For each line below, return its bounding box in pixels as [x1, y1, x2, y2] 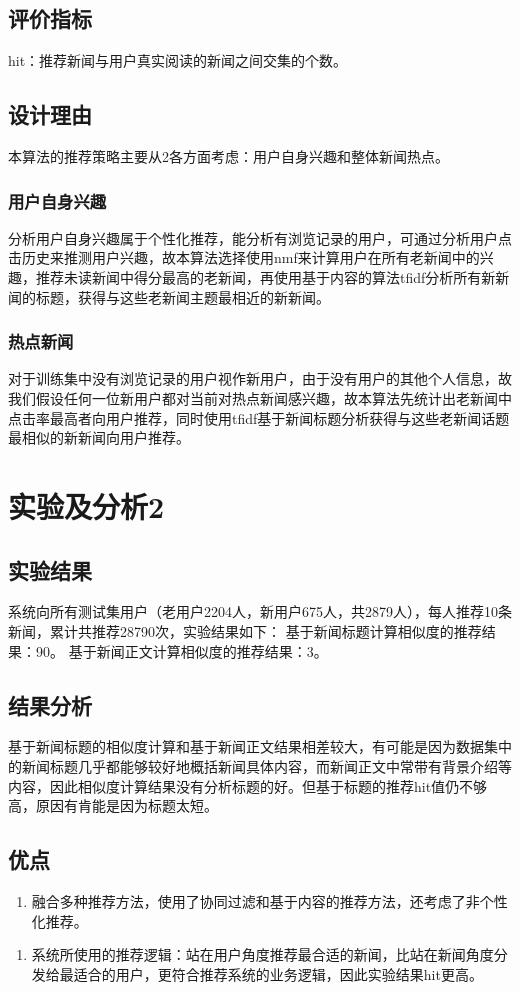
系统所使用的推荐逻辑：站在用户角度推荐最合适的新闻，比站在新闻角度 [31, 944, 494, 965]
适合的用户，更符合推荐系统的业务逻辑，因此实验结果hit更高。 [73, 963, 483, 984]
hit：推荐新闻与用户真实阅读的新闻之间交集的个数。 [8, 50, 348, 71]
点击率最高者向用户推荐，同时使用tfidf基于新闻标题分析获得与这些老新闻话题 [8, 407, 510, 428]
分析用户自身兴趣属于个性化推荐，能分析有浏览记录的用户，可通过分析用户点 [8, 227, 512, 248]
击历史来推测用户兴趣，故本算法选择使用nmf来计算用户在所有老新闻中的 [8, 247, 480, 268]
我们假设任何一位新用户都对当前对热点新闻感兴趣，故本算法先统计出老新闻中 [8, 388, 512, 408]
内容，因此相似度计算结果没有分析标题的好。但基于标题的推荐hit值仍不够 [8, 775, 488, 796]
